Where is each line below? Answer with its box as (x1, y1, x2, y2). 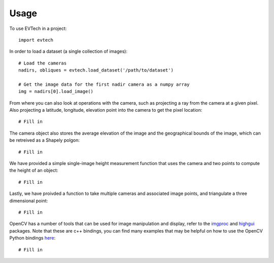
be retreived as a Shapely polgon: (9, 137, 80, 143)
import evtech (18, 37, 53, 43)
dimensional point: (9, 198, 48, 204)
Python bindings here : (9, 235, 56, 241)
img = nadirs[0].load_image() (18, 89, 94, 94)
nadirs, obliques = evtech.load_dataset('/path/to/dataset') (18, 68, 174, 73)
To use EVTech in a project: (9, 25, 67, 31)
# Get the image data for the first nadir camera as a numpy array (18, 81, 190, 87)
